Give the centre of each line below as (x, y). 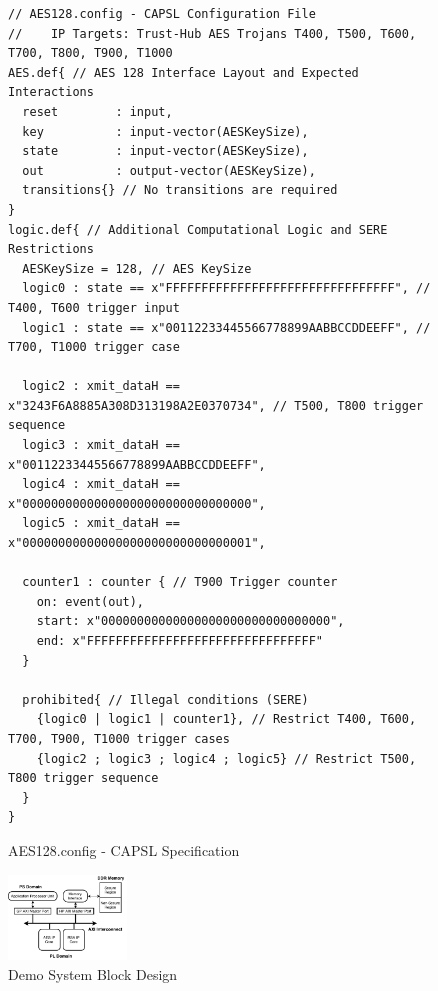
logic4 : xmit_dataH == (101, 484)
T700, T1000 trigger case (94, 347)
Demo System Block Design (93, 973)
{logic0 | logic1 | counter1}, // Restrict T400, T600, (226, 719)
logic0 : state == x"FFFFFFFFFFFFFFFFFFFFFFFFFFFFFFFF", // (226, 288)
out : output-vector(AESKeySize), (169, 170)
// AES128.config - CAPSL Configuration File (162, 14)
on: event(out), (90, 601)
